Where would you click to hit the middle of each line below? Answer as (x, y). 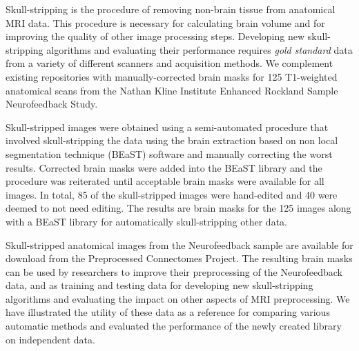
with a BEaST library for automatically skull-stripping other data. (146, 221)
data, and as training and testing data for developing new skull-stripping (159, 285)
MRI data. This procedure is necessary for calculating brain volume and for (165, 22)
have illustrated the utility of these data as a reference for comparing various (168, 312)
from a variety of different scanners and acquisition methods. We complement (169, 63)
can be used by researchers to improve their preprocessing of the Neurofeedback (174, 271)
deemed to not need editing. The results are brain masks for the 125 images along (178, 208)
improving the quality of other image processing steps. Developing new (155, 36)
